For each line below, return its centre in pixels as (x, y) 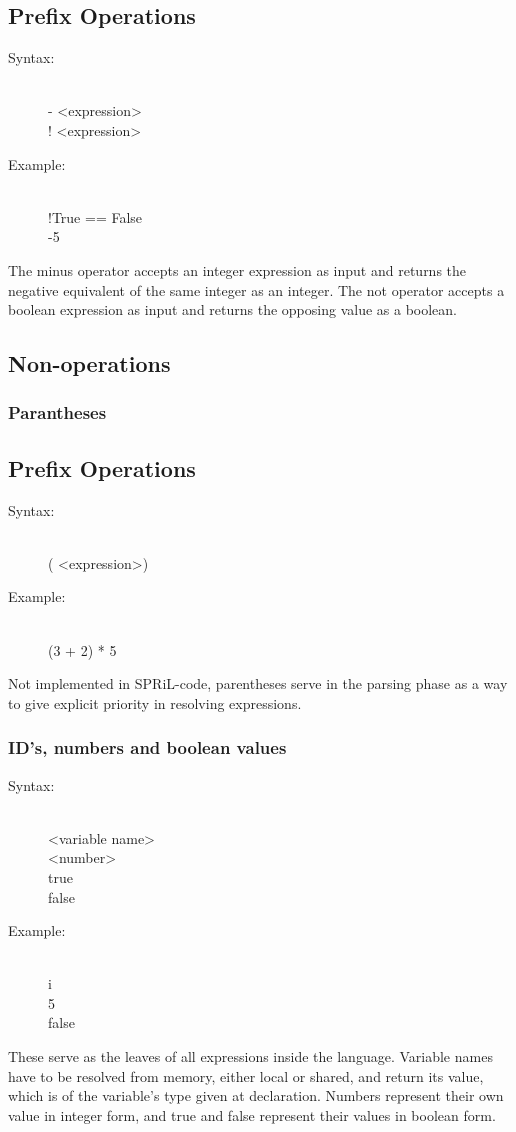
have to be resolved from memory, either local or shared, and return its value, (246, 1075)
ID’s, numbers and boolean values (147, 747)
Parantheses (57, 412)
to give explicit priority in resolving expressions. (155, 702)
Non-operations (89, 363)
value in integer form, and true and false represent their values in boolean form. (252, 1114)
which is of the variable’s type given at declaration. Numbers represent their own (256, 1095)
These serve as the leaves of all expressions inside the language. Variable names (250, 1056)
